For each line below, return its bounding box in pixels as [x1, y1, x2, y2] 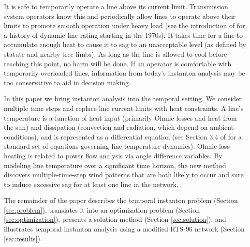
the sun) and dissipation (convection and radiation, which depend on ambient [4, 122, 234, 132]
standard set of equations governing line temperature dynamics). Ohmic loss [4, 141, 230, 151]
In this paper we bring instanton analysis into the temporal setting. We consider [4, 93, 242, 104]
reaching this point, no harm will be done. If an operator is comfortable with [4, 58, 232, 68]
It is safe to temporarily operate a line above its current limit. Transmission [4, 1, 228, 11]
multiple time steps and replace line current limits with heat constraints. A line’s [4, 103, 244, 113]
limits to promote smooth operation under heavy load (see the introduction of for [4, 20, 245, 31]
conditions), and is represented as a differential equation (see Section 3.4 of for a [4, 131, 242, 141]
